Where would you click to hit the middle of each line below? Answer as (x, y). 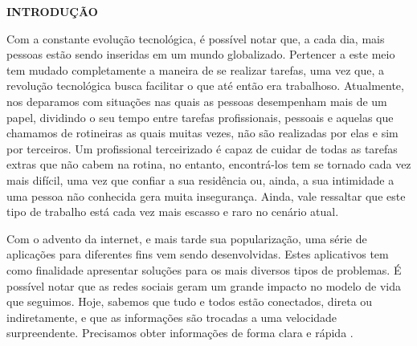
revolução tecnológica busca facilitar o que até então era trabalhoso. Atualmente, (205, 85)
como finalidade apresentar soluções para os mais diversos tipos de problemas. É (204, 269)
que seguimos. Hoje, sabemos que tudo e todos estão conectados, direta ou (190, 301)
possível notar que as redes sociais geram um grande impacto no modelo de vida (204, 285)
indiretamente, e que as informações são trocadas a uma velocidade (172, 317)
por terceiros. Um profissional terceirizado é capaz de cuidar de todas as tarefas (202, 148)
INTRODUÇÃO (52, 11)
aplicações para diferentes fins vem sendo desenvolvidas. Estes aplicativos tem (198, 254)
